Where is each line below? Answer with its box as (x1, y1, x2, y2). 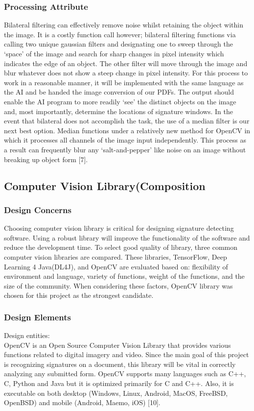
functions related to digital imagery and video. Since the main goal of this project (4, 349, 249, 360)
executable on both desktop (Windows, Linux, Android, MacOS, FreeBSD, (4, 387, 228, 398)
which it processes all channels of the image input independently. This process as (4, 135, 246, 145)
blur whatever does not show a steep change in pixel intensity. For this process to (4, 68, 248, 78)
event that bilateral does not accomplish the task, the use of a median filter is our (4, 116, 250, 126)
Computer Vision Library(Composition (4, 178, 206, 193)
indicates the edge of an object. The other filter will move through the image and (4, 58, 248, 68)
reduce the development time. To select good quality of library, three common (4, 242, 237, 252)
